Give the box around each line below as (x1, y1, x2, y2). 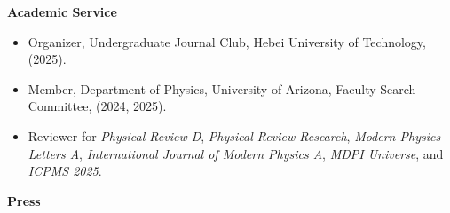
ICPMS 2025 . (28, 162, 102, 180)
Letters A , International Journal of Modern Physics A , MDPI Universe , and (28, 144, 444, 162)
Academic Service (7, 3, 117, 20)
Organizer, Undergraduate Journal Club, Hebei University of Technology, (28, 32, 426, 51)
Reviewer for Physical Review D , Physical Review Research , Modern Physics (28, 126, 441, 145)
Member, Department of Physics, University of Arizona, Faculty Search (28, 79, 416, 98)
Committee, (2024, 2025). (28, 97, 167, 115)
